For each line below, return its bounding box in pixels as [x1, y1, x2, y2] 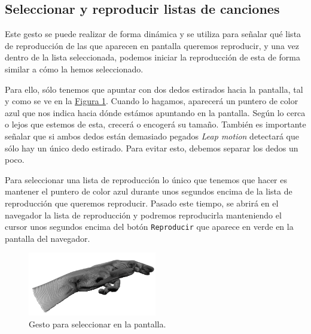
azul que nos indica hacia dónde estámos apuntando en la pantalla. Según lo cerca [5, 106, 306, 119]
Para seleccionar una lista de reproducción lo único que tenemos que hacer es [5, 173, 287, 186]
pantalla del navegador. [5, 232, 90, 244]
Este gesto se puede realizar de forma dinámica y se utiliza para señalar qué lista [5, 28, 301, 40]
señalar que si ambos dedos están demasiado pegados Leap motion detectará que [5, 129, 299, 142]
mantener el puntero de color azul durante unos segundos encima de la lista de [5, 185, 292, 198]
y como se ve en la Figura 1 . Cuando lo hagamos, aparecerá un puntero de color [5, 95, 298, 107]
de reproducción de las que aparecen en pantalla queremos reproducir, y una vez [5, 39, 299, 51]
